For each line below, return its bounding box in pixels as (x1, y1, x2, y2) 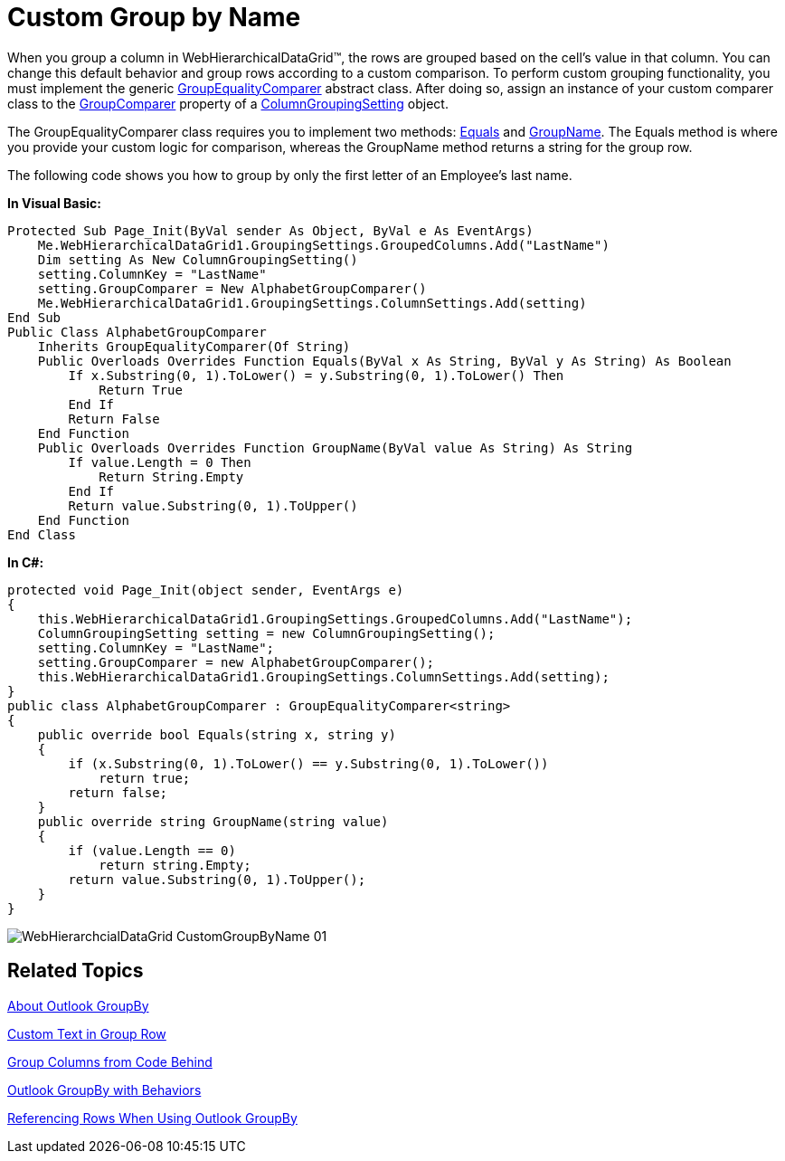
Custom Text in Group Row (7, 1025, 166, 1042)
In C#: (7, 554, 44, 570)
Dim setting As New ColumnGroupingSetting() (37, 252, 358, 267)
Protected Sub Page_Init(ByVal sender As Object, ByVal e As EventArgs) (7, 223, 534, 238)
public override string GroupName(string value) (37, 814, 389, 829)
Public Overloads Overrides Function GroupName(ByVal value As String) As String (37, 440, 633, 455)
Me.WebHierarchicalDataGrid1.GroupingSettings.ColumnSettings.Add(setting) (37, 295, 587, 310)
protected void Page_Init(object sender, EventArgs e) (7, 582, 404, 597)
